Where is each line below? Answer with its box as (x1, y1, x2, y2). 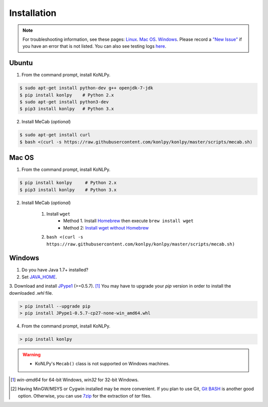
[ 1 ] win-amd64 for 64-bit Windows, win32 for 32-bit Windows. (10, 377, 139, 383)
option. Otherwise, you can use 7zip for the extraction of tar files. (18, 393, 151, 399)
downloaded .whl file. (9, 290, 53, 296)
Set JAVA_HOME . (21, 274, 57, 280)
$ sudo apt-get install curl (19, 132, 91, 138)
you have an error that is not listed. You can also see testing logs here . (22, 43, 166, 49)
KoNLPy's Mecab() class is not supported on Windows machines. (35, 361, 170, 367)
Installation (9, 7, 57, 18)
